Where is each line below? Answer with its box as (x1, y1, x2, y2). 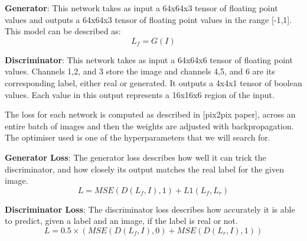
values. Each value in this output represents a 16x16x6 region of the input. (5, 88, 275, 100)
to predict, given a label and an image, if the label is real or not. (5, 214, 238, 227)
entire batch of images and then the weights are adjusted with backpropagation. (5, 119, 294, 132)
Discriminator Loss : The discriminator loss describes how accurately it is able (5, 203, 295, 215)
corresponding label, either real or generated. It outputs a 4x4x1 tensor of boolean (5, 76, 302, 89)
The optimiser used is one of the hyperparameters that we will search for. (5, 131, 270, 144)
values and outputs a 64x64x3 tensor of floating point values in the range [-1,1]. (5, 13, 292, 25)
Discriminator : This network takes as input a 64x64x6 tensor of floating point (5, 53, 293, 66)
